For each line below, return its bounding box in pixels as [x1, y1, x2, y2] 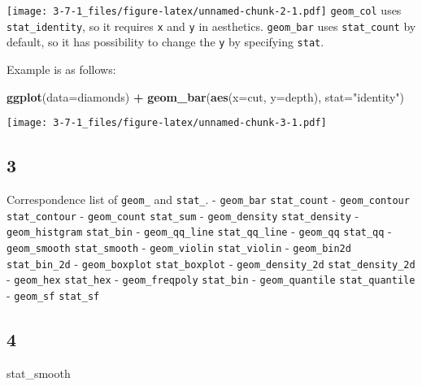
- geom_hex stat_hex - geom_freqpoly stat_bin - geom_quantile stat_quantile [7, 271, 415, 288]
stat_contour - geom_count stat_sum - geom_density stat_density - [7, 206, 359, 223]
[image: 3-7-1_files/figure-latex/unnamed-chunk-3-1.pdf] [7, 117, 327, 129]
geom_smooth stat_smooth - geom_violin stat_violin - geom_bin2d [7, 238, 351, 255]
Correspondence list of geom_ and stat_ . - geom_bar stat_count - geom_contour [7, 191, 410, 208]
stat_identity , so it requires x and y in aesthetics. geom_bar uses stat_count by [7, 17, 416, 34]
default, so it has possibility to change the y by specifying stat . [7, 33, 324, 50]
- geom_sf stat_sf [7, 286, 100, 303]
